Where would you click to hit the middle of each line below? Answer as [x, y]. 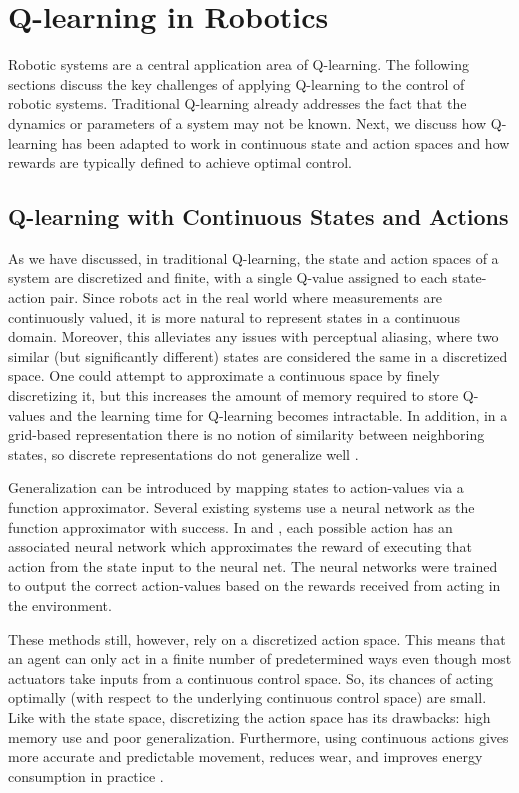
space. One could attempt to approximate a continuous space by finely [224, 375]
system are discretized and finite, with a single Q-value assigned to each [228, 277]
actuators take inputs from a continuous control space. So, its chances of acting [251, 677]
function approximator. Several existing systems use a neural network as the [241, 507]
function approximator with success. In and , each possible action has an [230, 526]
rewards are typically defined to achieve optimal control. [180, 162]
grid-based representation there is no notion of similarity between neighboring [246, 434]
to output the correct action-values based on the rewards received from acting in [254, 585]
